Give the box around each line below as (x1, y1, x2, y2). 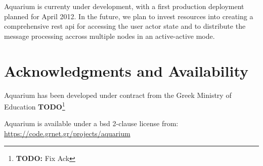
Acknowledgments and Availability (4, 60, 249, 81)
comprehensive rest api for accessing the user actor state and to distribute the (4, 21, 246, 31)
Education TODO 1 (4, 100, 65, 112)
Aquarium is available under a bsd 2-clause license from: (4, 118, 179, 129)
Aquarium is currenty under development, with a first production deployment (4, 1, 244, 11)
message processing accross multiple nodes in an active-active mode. (4, 30, 215, 41)
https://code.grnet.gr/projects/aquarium (4, 128, 130, 138)
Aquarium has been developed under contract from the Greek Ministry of (4, 89, 232, 100)
